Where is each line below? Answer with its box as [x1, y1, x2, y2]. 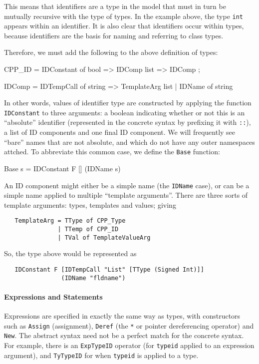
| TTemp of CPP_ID [57, 226, 119, 233]
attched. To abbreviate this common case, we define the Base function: [4, 146, 220, 157]
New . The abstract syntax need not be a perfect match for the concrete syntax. [4, 330, 244, 341]
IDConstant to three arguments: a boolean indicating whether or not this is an [4, 107, 245, 117]
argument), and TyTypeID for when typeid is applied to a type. [4, 350, 199, 360]
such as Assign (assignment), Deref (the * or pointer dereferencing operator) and [4, 320, 254, 331]
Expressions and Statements [4, 291, 103, 302]
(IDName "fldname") [61, 274, 126, 282]
